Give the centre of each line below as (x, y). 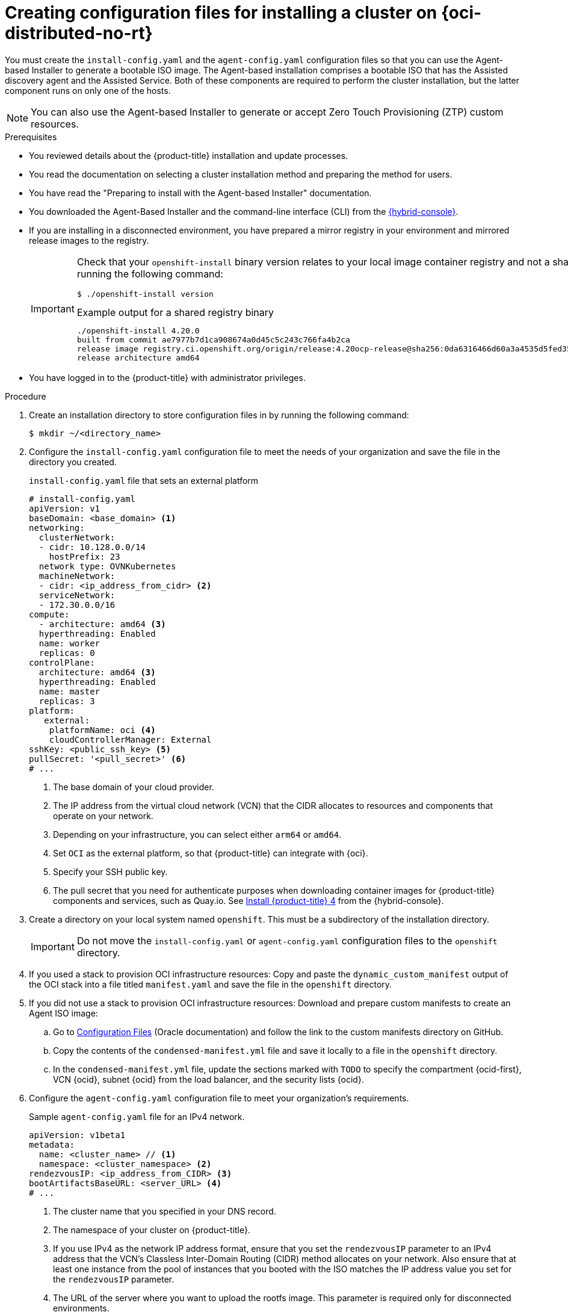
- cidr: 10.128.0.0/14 (92, 547)
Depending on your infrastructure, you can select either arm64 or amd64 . (197, 834)
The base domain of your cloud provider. (134, 787)
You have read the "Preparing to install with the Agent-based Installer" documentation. (200, 193)
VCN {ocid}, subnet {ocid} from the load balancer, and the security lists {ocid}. (208, 1079)
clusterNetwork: (77, 537)
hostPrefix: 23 (85, 556)
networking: (57, 528)
